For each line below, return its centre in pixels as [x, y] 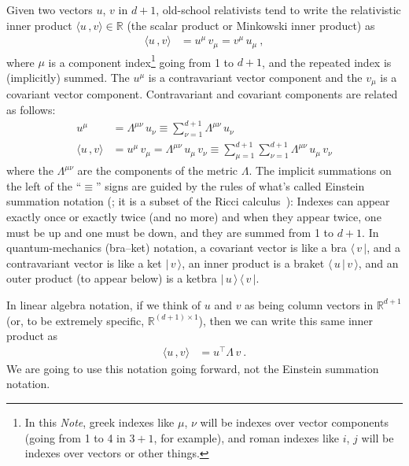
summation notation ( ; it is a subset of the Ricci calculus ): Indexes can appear [198, 201]
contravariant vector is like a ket [84, 263]
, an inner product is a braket [253, 263]
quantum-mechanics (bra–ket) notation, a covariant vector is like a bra [177, 248]
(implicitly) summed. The [68, 77]
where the [30, 170]
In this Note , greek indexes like [99, 422]
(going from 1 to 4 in [75, 437]
